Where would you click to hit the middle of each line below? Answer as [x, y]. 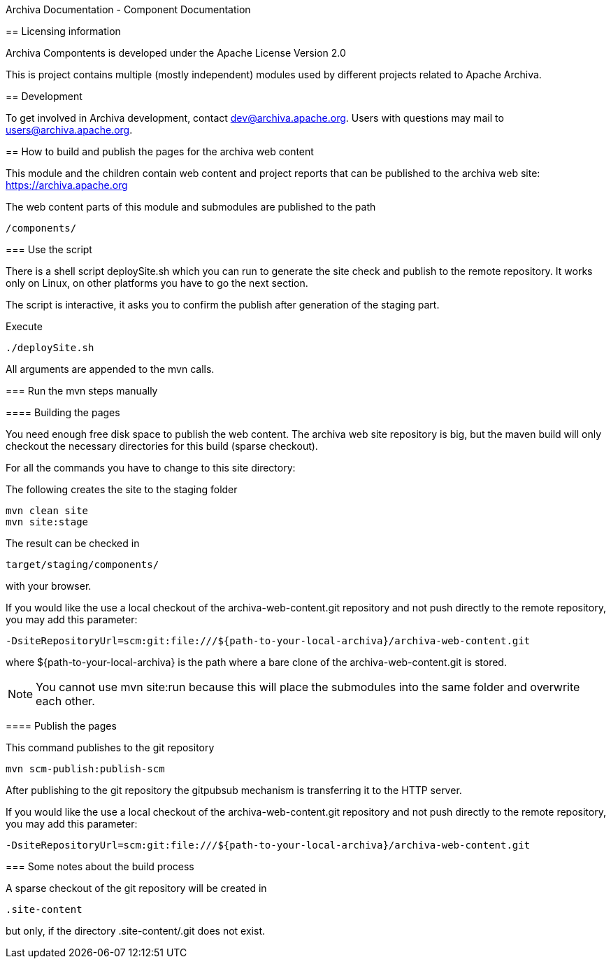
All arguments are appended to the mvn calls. [110, 369]
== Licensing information [63, 31]
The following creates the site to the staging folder [122, 489]
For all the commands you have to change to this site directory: [151, 468]
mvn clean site [47, 511]
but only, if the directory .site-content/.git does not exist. [135, 931]
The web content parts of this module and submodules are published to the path [191, 207]
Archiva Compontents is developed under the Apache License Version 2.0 [176, 53]
